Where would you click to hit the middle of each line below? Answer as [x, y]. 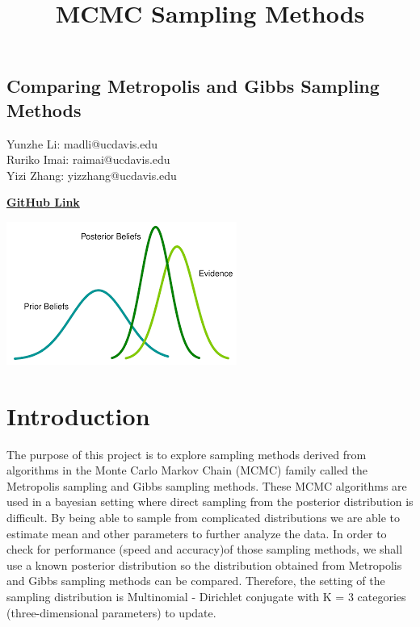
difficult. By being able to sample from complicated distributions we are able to [204, 518]
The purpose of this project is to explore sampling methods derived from [187, 454]
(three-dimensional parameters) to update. [111, 612]
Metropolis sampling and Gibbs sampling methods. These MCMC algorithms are [207, 485]
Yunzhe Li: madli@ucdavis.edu [82, 143]
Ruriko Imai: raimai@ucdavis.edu [88, 159]
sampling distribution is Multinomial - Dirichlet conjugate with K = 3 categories [206, 597]
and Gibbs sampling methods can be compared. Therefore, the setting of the [196, 581]
